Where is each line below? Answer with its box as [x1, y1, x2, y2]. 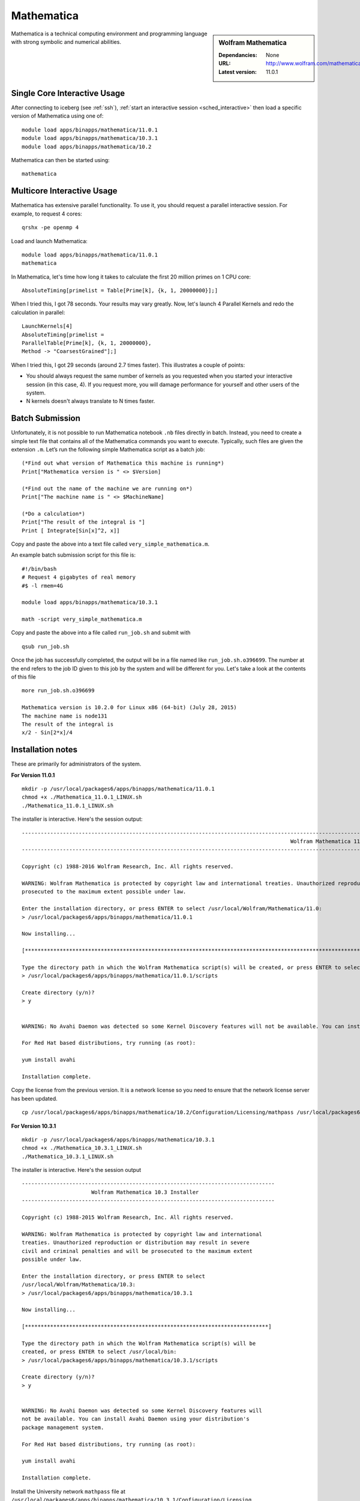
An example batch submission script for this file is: [11, 551, 136, 558]
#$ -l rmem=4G [22, 582, 63, 589]
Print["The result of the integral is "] [22, 519, 145, 525]
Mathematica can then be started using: [11, 157, 110, 164]
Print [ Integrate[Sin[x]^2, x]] [22, 527, 120, 534]
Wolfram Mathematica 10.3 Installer [91, 1189, 199, 1195]
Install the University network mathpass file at [11, 1488, 125, 1495]
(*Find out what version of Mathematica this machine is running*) [22, 460, 224, 467]
